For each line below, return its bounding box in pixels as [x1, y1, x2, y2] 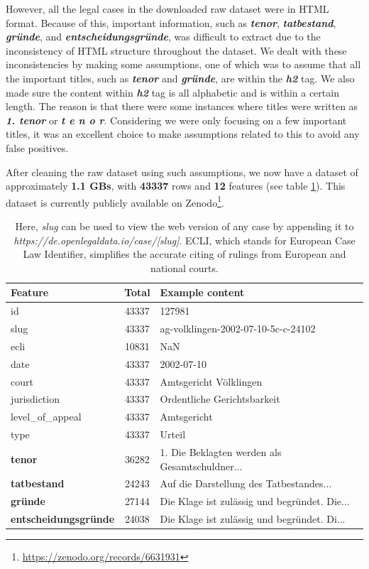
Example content [160, 285, 245, 300]
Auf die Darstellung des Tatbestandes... [160, 476, 332, 491]
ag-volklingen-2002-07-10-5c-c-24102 [160, 321, 316, 336]
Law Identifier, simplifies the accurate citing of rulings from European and [23, 246, 346, 261]
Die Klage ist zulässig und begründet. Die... [160, 494, 350, 509]
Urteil [160, 427, 186, 442]
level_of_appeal [11, 409, 82, 424]
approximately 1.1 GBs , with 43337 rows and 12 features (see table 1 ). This [6, 178, 346, 193]
